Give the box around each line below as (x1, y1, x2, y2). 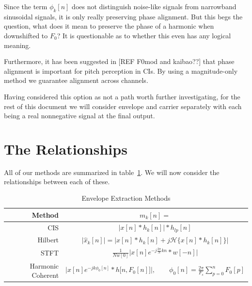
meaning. (4, 40, 31, 50)
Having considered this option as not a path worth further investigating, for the (4, 91, 240, 101)
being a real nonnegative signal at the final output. (4, 111, 155, 121)
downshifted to (4, 30, 48, 40)
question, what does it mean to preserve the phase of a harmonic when (4, 21, 214, 31)
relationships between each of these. (4, 176, 110, 187)
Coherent (31, 270, 59, 280)
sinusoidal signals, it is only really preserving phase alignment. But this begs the (4, 11, 243, 21)
